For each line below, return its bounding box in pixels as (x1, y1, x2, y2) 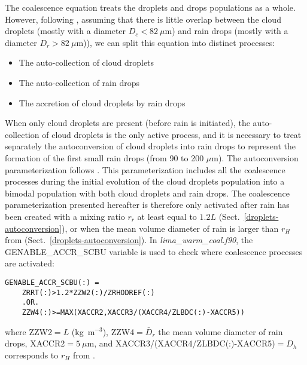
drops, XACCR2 (5, 337, 65, 349)
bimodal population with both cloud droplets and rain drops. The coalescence (5, 186, 290, 199)
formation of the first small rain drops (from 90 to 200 (5, 151, 204, 164)
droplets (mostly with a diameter (5, 24, 126, 37)
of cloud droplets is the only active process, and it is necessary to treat (42, 128, 302, 140)
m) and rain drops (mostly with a (165, 24, 288, 37)
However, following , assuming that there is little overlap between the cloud (5, 13, 281, 25)
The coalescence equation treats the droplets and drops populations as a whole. (5, 1, 296, 13)
